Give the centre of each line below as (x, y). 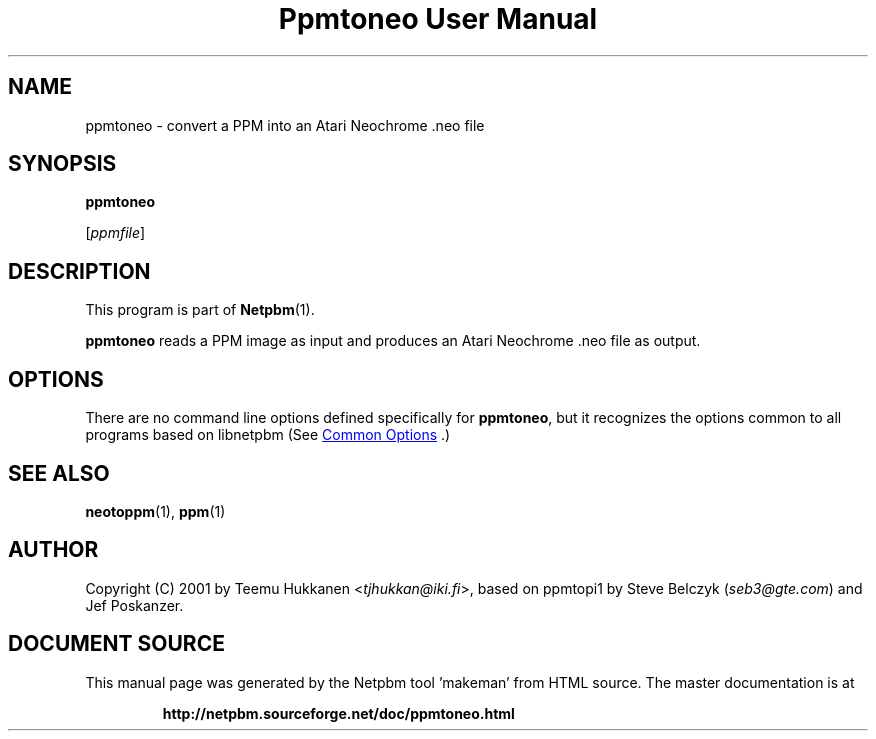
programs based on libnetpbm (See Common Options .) (268, 435)
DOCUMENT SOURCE (116, 644)
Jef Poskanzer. (134, 605)
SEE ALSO (59, 473)
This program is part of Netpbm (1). (200, 310)
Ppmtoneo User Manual (438, 19)
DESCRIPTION (79, 271)
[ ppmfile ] (115, 233)
